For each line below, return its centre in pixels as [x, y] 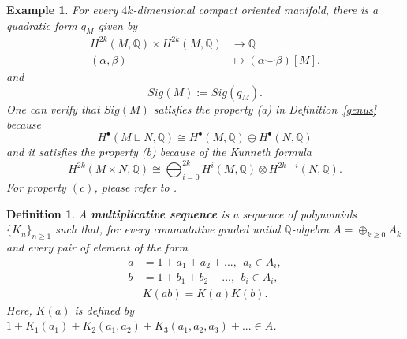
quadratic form [42, 25]
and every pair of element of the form [97, 247]
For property [36, 187]
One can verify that [53, 108]
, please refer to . [135, 187]
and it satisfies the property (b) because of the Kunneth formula [159, 152]
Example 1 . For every [62, 9]
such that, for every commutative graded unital [168, 229]
